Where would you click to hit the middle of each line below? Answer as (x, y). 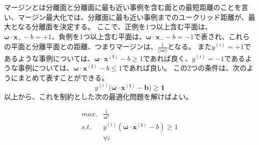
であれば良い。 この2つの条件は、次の (184, 68)
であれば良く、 (167, 58)
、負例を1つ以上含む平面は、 (99, 36)
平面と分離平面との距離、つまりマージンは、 (84, 46)
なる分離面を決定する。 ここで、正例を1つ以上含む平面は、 (115, 27)
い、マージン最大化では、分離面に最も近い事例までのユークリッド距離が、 (126, 17)
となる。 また (189, 46)
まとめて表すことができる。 (63, 77)
